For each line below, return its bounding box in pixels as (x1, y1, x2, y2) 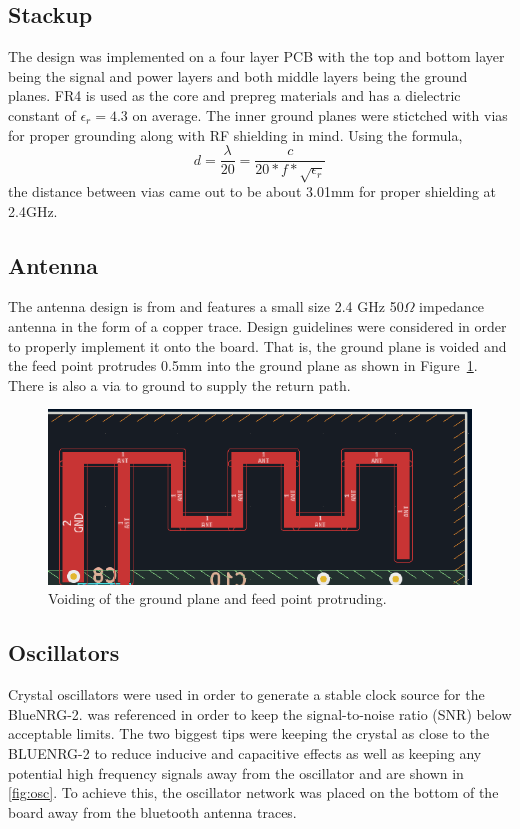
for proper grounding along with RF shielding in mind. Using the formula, (8, 124, 463, 145)
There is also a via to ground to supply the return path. (8, 374, 351, 395)
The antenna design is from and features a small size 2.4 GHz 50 (8, 296, 404, 317)
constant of (8, 104, 76, 125)
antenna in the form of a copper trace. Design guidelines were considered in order (8, 315, 507, 336)
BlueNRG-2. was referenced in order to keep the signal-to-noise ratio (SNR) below (8, 703, 512, 724)
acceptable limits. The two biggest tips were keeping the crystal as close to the (8, 723, 490, 744)
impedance (419, 296, 485, 317)
